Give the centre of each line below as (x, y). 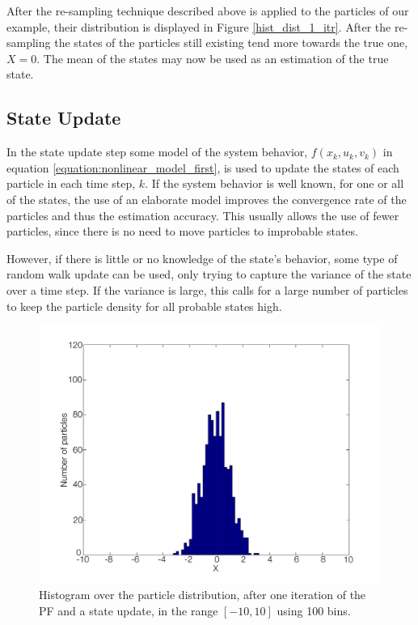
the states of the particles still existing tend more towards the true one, (231, 43)
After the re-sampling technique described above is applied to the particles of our (208, 11)
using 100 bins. (314, 610)
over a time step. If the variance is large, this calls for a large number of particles (207, 289)
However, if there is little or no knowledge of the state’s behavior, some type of (202, 258)
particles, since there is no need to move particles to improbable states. (182, 231)
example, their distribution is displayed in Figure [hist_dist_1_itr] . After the (199, 26)
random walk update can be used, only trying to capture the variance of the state (209, 274)
